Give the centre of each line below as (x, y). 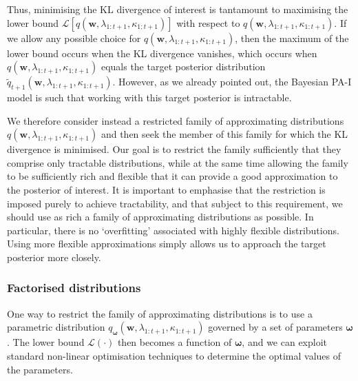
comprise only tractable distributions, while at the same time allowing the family (178, 162)
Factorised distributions (74, 288)
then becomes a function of (175, 342)
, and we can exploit (285, 342)
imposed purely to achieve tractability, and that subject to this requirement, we (175, 203)
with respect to (208, 22)
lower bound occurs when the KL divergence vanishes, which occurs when (162, 53)
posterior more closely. (54, 257)
